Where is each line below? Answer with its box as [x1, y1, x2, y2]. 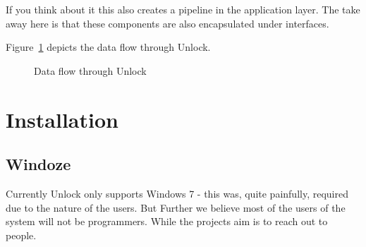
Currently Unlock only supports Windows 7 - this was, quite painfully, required [6, 186, 348, 200]
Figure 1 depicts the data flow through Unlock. [6, 40, 211, 54]
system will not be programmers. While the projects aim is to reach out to [6, 214, 328, 229]
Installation [6, 104, 118, 133]
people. [6, 227, 37, 242]
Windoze [6, 153, 71, 175]
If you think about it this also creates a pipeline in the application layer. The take [6, 2, 360, 16]
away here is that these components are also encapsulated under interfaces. [6, 16, 329, 30]
